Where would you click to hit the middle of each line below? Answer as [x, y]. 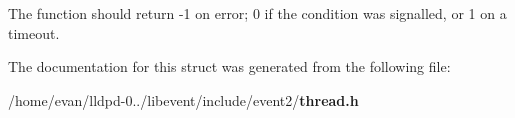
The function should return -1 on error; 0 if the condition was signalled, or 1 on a [257, 13]
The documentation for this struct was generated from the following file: [229, 66]
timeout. [34, 32]
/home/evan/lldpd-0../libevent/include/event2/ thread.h [183, 99]
